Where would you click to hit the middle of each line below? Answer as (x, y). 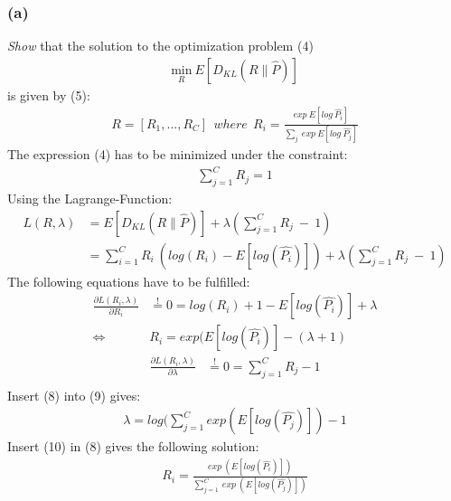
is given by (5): (49, 95)
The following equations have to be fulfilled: (129, 281)
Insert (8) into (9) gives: (74, 395)
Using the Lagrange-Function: (90, 199)
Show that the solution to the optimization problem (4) (160, 46)
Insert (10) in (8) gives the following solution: (133, 446)
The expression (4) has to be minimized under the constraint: (178, 154)
